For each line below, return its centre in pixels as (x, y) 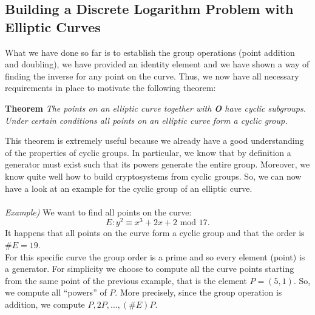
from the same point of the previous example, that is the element (126, 280)
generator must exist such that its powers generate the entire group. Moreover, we (157, 164)
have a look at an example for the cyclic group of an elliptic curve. (129, 188)
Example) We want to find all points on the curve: (98, 212)
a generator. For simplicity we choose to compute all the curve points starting (150, 269)
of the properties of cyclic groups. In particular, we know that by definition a (148, 152)
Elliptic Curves (53, 26)
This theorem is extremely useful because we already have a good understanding (154, 141)
